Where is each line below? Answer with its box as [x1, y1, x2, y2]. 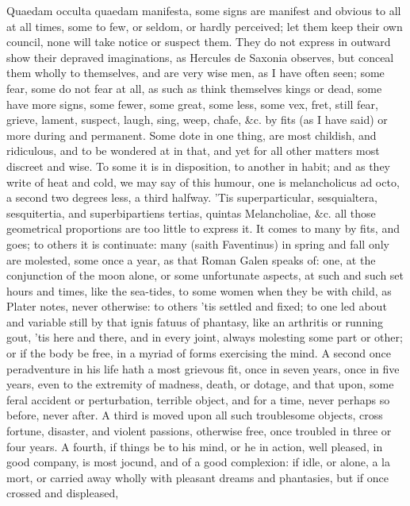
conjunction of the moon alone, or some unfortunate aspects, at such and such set [6, 267, 404, 284]
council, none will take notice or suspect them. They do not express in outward [6, 33, 391, 50]
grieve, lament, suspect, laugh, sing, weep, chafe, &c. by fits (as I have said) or [6, 111, 388, 128]
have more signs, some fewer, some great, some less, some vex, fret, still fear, [6, 95, 378, 112]
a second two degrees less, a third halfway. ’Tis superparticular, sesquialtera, [6, 189, 377, 206]
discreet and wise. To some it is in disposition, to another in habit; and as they [6, 157, 391, 174]
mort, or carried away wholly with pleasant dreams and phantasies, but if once [6, 469, 389, 485]
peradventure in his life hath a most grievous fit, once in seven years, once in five [6, 360, 400, 377]
